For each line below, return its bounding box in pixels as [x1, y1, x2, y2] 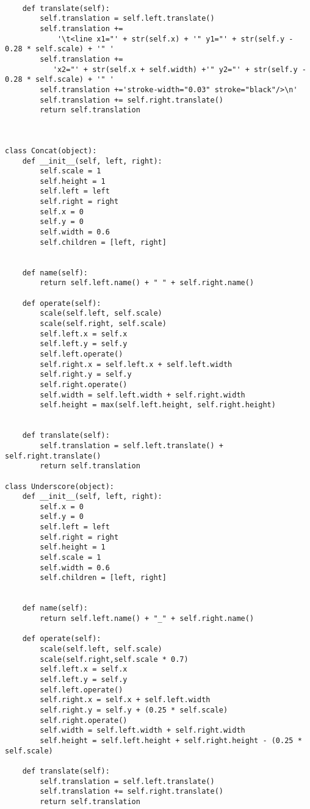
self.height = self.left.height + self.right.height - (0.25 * [40, 736, 302, 745]
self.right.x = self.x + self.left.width [40, 695, 211, 705]
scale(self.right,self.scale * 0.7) [40, 655, 189, 664]
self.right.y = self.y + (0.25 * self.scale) [40, 705, 228, 714]
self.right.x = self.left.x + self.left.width [40, 360, 232, 369]
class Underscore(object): [5, 482, 114, 491]
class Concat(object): [5, 146, 97, 155]
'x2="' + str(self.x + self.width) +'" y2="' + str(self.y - [52, 65, 306, 74]
